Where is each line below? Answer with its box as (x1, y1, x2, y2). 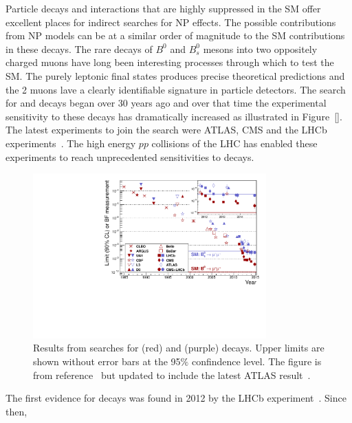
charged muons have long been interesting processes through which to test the (5, 55, 334, 69)
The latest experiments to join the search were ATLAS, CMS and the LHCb (5, 122, 327, 137)
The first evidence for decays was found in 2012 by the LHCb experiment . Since (5, 391, 346, 405)
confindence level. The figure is (191, 354, 322, 369)
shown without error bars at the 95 (33, 354, 181, 369)
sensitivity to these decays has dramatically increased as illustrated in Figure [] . (5, 109, 342, 123)
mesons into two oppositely (203, 41, 318, 56)
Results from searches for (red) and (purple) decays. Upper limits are (33, 340, 324, 355)
